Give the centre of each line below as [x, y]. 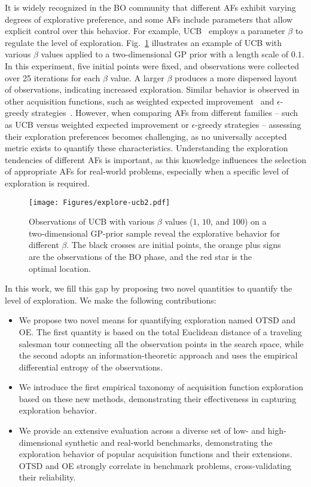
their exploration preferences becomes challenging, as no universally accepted [146, 136]
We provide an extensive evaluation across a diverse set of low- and [142, 431]
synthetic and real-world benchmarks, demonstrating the [169, 442]
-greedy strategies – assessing [248, 124]
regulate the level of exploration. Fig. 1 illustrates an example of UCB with [144, 42]
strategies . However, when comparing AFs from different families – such [165, 113]
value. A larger [137, 77]
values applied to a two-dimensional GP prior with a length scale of [165, 54]
